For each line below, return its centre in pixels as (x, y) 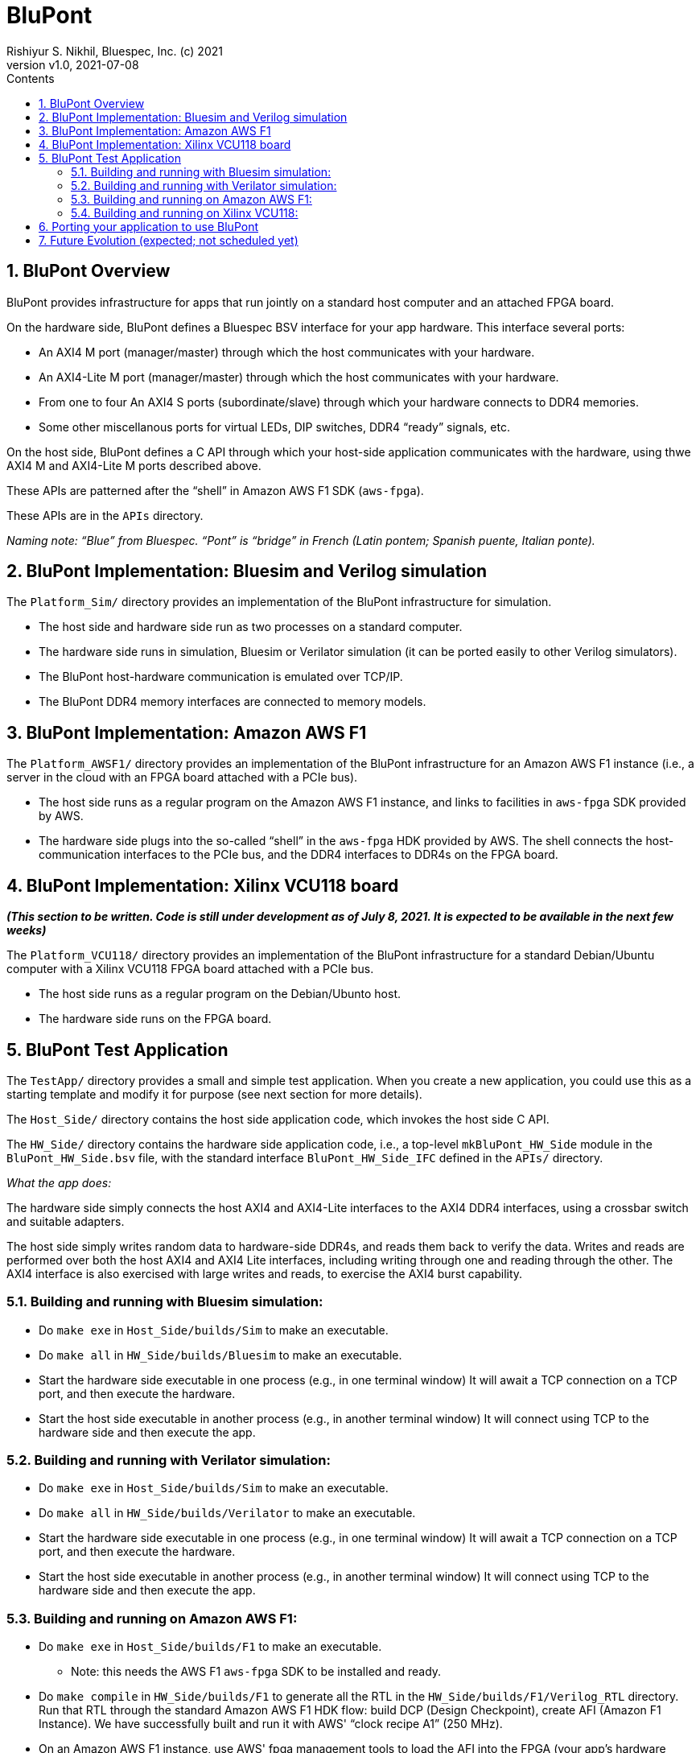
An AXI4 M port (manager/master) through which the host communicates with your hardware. (287, 352)
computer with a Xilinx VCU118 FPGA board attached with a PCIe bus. (190, 969)
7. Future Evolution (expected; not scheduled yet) (169, 240)
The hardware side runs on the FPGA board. (155, 1019)
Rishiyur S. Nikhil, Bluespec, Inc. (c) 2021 (115, 51)
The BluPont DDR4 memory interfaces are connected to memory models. (233, 702)
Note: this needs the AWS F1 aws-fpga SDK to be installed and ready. (256, 1672)
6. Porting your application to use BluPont (149, 226)
